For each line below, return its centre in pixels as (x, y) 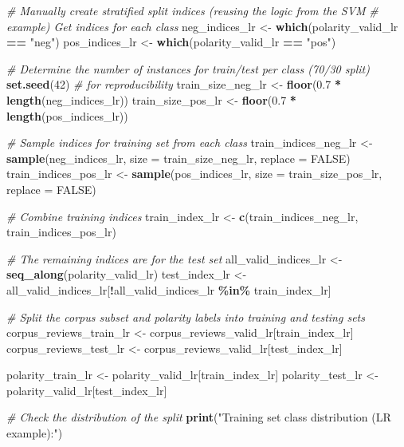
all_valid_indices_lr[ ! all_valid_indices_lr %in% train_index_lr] (169, 289)
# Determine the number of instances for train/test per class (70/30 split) (188, 68)
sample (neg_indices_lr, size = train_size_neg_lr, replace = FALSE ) (178, 158)
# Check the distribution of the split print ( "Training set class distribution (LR (199, 417)
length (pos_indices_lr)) (67, 115)
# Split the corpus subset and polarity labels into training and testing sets (186, 316)
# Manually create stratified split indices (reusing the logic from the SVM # (192, 10)
